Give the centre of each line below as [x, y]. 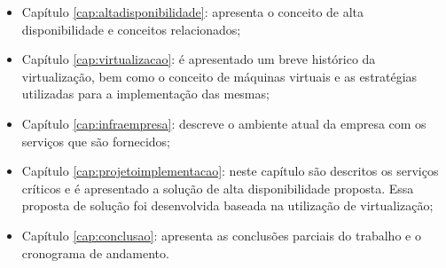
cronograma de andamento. [95, 252]
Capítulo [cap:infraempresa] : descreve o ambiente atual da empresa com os [224, 123]
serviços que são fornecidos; [96, 141]
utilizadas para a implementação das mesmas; [145, 94]
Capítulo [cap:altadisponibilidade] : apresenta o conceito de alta [193, 12]
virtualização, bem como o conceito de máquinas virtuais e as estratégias [219, 76]
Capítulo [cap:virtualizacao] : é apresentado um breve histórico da [199, 59]
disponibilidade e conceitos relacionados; [131, 29]
